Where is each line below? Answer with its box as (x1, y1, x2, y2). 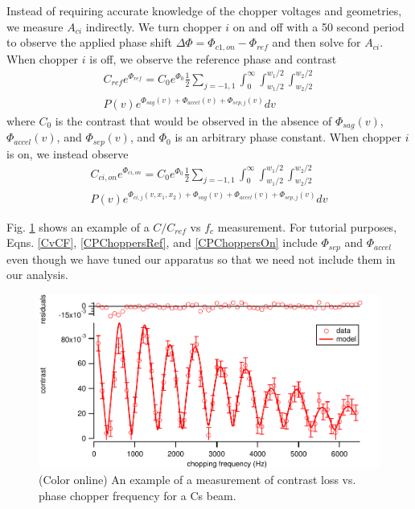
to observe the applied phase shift (6, 34, 172, 51)
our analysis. (6, 266, 68, 283)
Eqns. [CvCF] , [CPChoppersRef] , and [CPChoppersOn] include (6, 234, 318, 251)
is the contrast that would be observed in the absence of (55, 112, 332, 129)
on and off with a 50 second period (232, 18, 405, 35)
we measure (6, 18, 64, 35)
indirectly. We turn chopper (85, 18, 222, 35)
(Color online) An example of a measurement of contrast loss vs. (39, 471, 356, 488)
